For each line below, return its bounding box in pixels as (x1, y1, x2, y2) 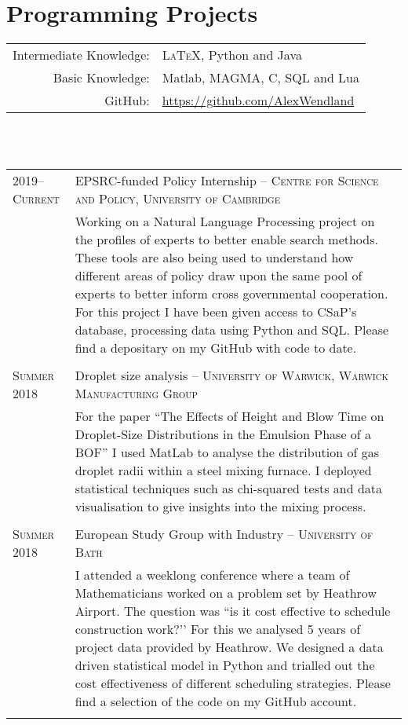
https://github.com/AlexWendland (162, 91, 355, 110)
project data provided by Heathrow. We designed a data (75, 638, 384, 657)
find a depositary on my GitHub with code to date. (75, 339, 357, 357)
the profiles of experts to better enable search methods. (75, 230, 378, 249)
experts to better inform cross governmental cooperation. (75, 284, 388, 303)
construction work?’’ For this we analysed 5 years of (75, 620, 361, 639)
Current (13, 189, 60, 208)
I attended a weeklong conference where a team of (75, 566, 350, 584)
